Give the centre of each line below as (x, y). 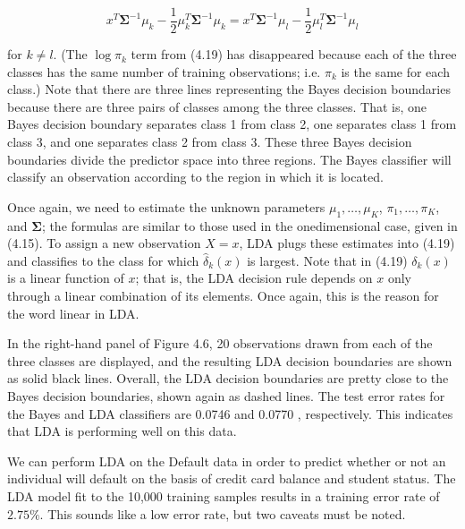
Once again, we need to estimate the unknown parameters (166, 206)
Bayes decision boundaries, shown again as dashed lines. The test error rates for (226, 395)
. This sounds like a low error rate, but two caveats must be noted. (223, 513)
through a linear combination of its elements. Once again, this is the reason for (223, 295)
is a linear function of (66, 278)
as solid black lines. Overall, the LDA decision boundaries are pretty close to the (228, 378)
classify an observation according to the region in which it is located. (195, 177)
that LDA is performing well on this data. (122, 431)
